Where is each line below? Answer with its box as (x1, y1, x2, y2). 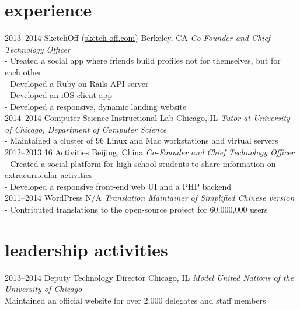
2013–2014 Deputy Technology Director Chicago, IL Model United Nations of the (5, 271, 294, 283)
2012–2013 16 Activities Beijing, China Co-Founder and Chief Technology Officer (5, 146, 295, 158)
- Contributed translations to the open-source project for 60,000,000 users (5, 203, 268, 215)
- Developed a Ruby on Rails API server (5, 77, 149, 89)
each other (5, 65, 42, 78)
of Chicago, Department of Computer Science (5, 123, 167, 135)
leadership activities (5, 237, 168, 261)
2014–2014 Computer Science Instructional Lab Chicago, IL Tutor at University (5, 112, 290, 124)
